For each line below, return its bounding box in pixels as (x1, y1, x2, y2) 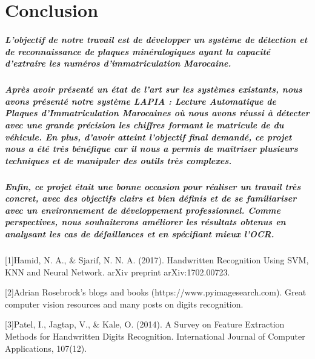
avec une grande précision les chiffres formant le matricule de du (5, 118, 284, 131)
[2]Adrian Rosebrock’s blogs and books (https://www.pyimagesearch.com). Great (5, 286, 307, 298)
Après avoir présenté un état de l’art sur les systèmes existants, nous (5, 83, 302, 96)
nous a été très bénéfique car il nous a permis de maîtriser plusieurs (5, 142, 298, 155)
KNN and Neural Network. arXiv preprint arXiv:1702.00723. (5, 265, 230, 278)
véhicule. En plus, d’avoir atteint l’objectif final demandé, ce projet (5, 130, 292, 143)
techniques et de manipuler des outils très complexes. (5, 154, 232, 166)
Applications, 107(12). (5, 341, 87, 354)
